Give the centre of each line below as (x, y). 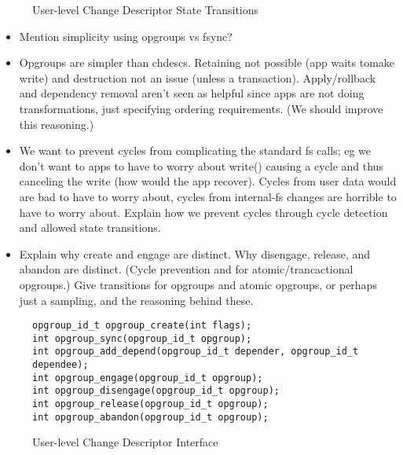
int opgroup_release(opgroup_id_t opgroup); (150, 404)
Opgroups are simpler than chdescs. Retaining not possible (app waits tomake (207, 62)
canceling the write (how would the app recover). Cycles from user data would (208, 181)
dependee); (60, 365)
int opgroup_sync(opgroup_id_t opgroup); (142, 338)
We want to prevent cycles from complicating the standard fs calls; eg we (195, 150)
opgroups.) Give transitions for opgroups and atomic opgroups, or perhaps (198, 284)
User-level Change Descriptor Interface (125, 442)
